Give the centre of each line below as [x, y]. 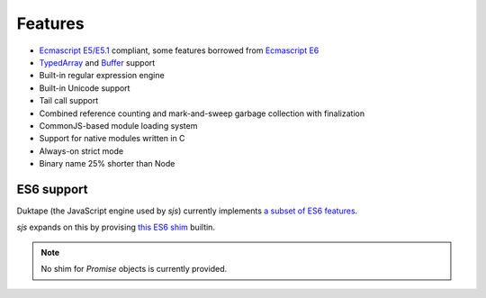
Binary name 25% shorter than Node [107, 164]
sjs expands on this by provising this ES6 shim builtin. [116, 227]
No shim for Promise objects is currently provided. [134, 269]
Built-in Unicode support [85, 88]
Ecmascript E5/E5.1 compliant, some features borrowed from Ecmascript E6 [179, 50]
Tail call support [69, 101]
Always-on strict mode [81, 151]
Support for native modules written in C [112, 139]
